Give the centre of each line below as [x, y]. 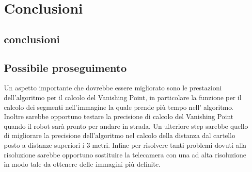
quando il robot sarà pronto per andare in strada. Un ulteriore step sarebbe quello [126, 126]
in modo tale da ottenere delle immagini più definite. [82, 164]
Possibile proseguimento [65, 67]
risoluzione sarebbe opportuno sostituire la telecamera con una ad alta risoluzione [125, 154]
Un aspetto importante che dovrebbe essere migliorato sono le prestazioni [113, 88]
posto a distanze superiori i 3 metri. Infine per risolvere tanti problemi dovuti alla [125, 145]
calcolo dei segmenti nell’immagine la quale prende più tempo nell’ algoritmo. [119, 107]
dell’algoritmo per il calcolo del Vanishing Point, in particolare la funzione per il [123, 97]
